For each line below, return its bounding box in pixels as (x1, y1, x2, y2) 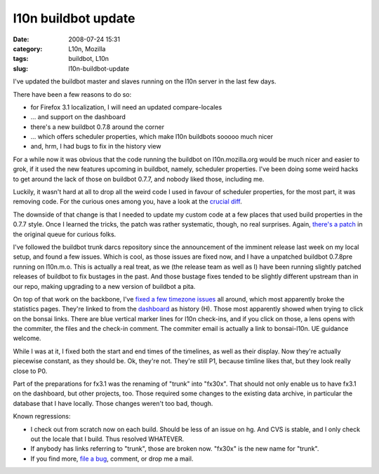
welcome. (13, 334, 41, 343)
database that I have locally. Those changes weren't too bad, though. (13, 399, 213, 407)
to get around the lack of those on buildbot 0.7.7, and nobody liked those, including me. (13, 175, 265, 183)
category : (13, 44, 43, 53)
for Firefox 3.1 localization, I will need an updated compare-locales (30, 102, 222, 111)
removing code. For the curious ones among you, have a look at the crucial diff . (13, 197, 242, 206)
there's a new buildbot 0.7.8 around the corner (30, 123, 165, 131)
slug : (13, 64, 28, 73)
